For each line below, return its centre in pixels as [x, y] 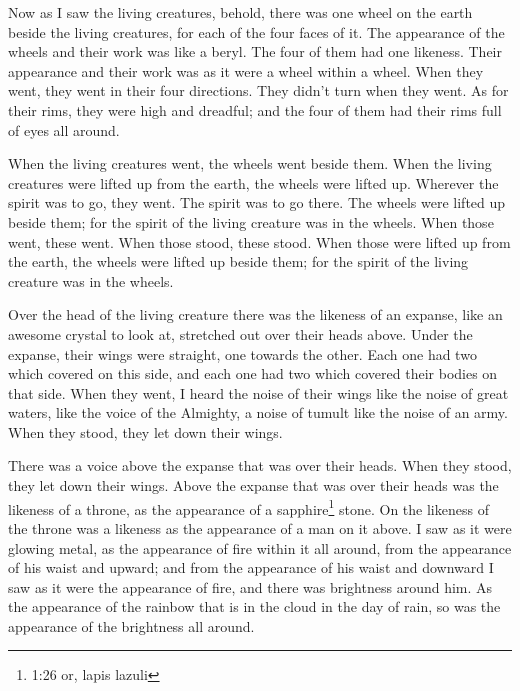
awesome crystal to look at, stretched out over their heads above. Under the [240, 333]
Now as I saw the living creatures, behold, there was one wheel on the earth [240, 12]
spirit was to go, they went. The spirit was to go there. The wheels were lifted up [257, 202]
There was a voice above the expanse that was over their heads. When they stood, [260, 465]
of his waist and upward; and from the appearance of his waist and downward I [251, 567]
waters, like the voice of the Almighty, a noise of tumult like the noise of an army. [258, 412]
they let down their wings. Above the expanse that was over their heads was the [253, 485]
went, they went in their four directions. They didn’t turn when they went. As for [258, 90]
